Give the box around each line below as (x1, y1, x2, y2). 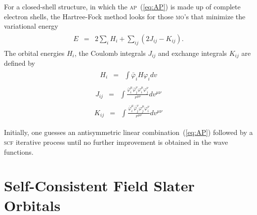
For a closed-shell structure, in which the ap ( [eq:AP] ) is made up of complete (4, 1, 241, 11)
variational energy (4, 21, 58, 31)
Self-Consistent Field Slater (4, 175, 195, 196)
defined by (4, 58, 36, 68)
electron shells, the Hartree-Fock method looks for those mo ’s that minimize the (4, 11, 246, 21)
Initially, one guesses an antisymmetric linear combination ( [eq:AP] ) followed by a (4, 127, 253, 137)
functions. (4, 146, 34, 157)
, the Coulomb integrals (74, 47, 146, 58)
